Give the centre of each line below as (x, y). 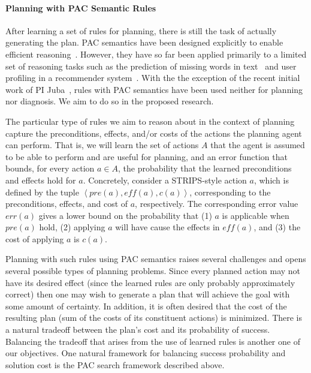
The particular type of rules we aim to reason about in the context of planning (150, 121)
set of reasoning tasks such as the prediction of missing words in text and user (151, 66)
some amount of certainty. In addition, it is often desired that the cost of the (146, 306)
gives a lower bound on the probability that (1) (125, 215)
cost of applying (35, 238)
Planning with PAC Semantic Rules (81, 7)
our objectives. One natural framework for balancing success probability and (146, 353)
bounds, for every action (50, 168)
